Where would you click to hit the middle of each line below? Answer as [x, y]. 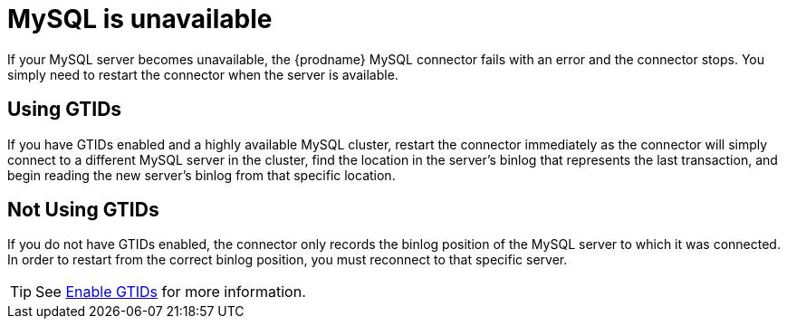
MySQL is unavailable [140, 19]
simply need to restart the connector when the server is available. [203, 74]
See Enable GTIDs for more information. [171, 292]
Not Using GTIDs [83, 210]
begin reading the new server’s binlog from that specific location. [202, 175]
